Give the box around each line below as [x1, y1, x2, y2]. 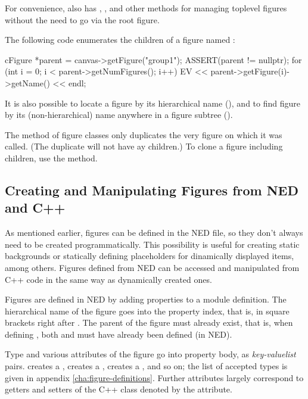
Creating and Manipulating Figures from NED [5, 180, 298, 199]
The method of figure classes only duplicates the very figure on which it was [5, 128, 282, 141]
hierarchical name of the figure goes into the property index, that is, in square [5, 304, 290, 317]
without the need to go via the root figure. [5, 13, 160, 26]
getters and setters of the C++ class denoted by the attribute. [5, 383, 232, 395]
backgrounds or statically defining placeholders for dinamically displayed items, [5, 250, 294, 262]
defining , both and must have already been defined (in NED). [5, 328, 232, 340]
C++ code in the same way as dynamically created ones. [5, 273, 212, 285]
